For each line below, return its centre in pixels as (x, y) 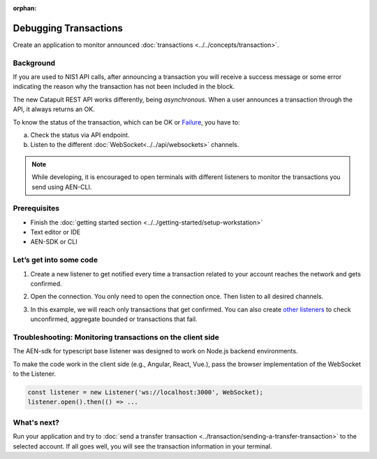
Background (34, 63)
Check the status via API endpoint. (80, 135)
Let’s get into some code (55, 260)
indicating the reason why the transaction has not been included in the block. (124, 87)
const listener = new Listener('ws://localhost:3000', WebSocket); (146, 393)
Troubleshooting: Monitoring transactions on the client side (116, 337)
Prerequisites (36, 209)
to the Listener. (34, 374)
